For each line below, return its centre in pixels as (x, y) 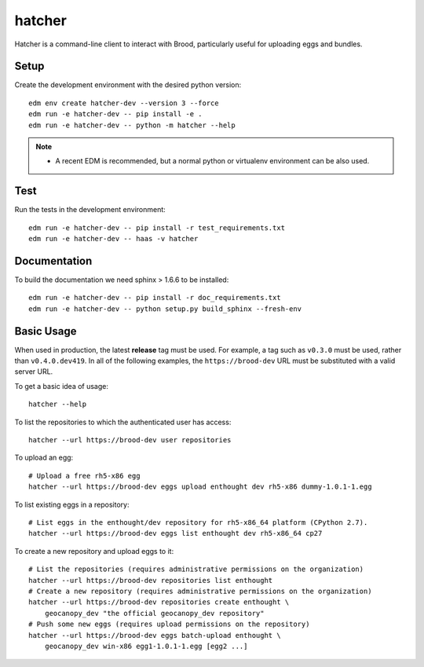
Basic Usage (46, 331)
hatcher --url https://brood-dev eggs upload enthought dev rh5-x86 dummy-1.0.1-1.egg (200, 487)
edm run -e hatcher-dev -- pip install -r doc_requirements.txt (155, 298)
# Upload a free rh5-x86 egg (84, 476)
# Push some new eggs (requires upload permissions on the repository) (169, 624)
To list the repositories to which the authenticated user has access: (123, 422)
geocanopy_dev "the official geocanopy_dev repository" (154, 613)
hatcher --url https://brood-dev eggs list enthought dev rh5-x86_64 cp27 (175, 533)
